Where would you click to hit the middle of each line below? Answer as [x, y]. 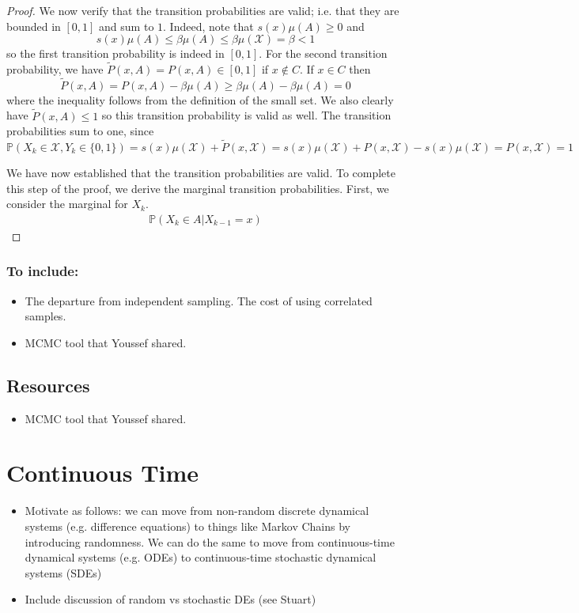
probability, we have [55, 69]
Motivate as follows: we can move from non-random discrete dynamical [197, 511]
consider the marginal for [67, 204]
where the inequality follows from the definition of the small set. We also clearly [200, 99]
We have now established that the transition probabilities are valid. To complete [201, 173]
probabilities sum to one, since [80, 131]
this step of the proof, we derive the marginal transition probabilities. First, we [198, 188]
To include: [43, 271]
